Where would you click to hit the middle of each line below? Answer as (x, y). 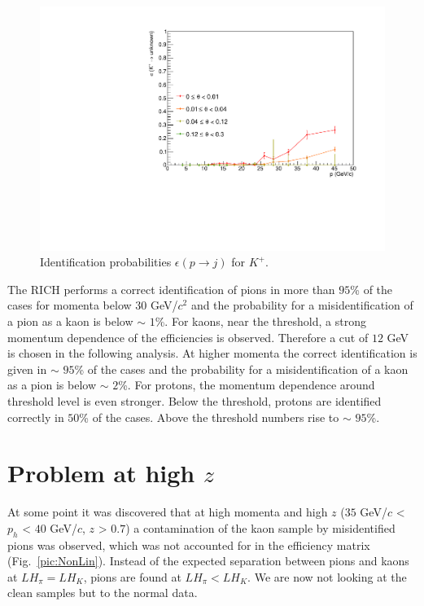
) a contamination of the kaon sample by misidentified (260, 527)
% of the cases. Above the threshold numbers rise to (209, 417)
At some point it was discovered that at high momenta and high (168, 512)
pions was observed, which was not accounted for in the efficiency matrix (189, 545)
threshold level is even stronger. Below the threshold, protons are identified (195, 401)
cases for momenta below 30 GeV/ (93, 305)
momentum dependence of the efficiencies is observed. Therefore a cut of (188, 337)
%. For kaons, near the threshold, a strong (260, 321)
